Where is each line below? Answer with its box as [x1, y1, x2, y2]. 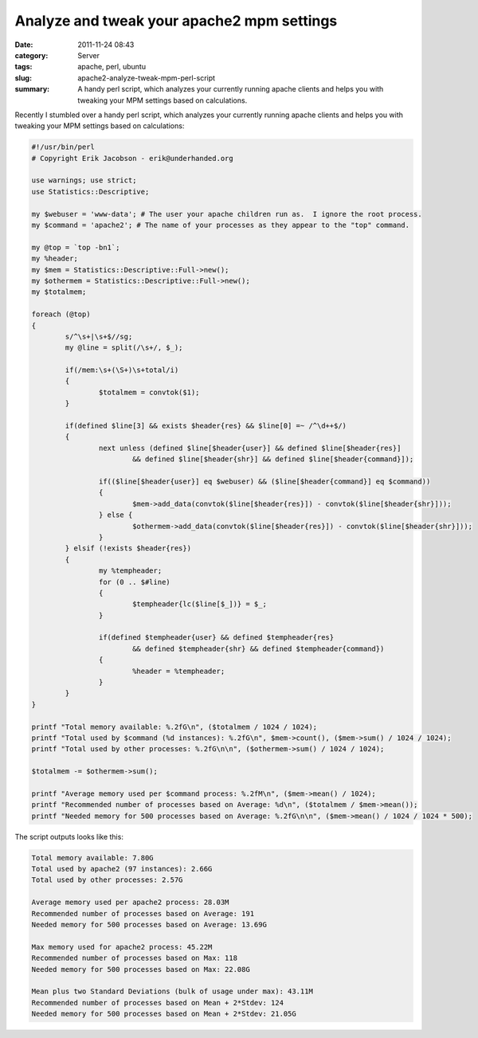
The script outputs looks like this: [14, 832, 123, 841]
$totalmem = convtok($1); [98, 387, 200, 397]
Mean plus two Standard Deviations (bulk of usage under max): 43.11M [31, 987, 314, 996]
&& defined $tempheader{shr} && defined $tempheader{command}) [131, 644, 385, 653]
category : [14, 50, 49, 60]
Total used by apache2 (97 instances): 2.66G [31, 864, 213, 874]
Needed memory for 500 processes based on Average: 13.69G [31, 920, 267, 930]
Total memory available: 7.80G [31, 853, 155, 862]
